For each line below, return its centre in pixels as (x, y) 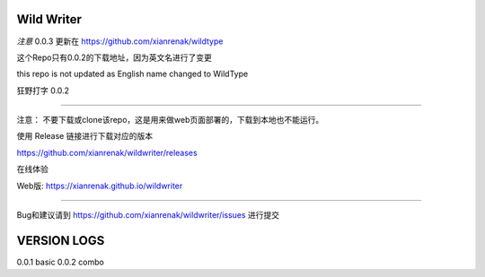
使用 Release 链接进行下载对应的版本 (84, 136)
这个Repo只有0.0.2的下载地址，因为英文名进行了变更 (115, 57)
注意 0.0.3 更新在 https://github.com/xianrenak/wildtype (120, 41)
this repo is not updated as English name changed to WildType (132, 74)
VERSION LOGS (61, 241)
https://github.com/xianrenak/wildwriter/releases (107, 152)
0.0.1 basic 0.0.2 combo (61, 262)
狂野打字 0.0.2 (43, 91)
